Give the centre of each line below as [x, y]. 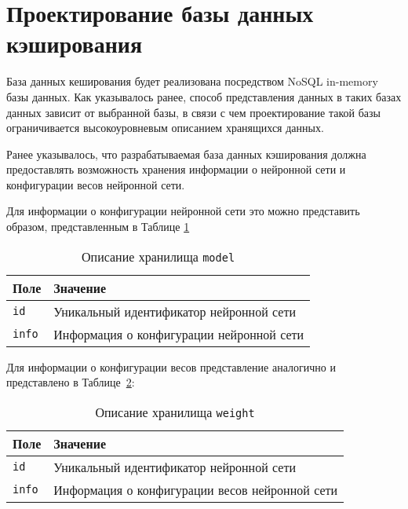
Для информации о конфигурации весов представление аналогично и [171, 366]
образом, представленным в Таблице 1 [98, 227]
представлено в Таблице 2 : [71, 382]
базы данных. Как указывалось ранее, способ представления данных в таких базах [204, 96]
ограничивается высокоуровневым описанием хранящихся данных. [165, 128]
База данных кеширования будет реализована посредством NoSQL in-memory [192, 81]
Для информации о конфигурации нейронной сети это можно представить [183, 211]
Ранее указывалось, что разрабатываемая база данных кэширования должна [186, 154]
